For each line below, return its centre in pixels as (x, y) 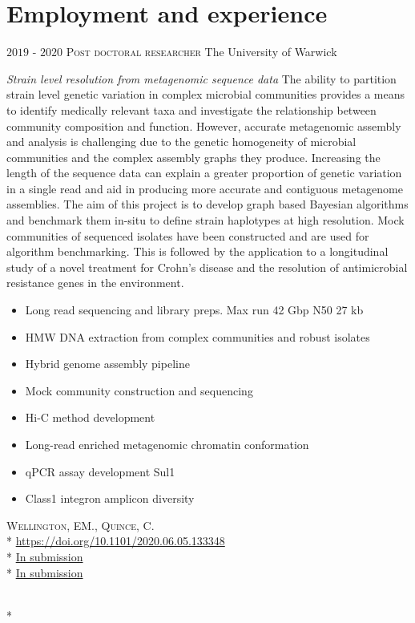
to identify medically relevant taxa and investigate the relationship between (191, 109)
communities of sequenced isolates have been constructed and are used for (188, 235)
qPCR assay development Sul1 (100, 471)
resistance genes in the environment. (95, 283)
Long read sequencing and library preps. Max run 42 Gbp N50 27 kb (194, 310)
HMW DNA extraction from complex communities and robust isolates (197, 336)
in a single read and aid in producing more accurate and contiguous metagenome (205, 188)
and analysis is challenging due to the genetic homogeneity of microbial (181, 142)
